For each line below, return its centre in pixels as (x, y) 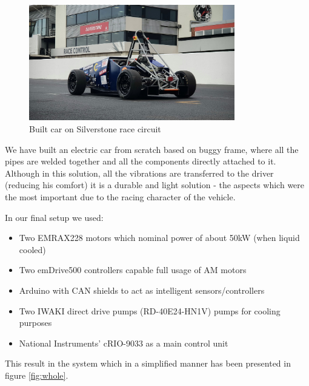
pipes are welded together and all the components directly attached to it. (141, 161)
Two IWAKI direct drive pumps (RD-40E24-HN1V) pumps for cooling (150, 310)
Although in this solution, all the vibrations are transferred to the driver (139, 173)
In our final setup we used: (54, 217)
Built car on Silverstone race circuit (95, 129)
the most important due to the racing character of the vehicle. (120, 197)
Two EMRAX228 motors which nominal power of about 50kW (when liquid (159, 238)
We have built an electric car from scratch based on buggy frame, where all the (152, 149)
